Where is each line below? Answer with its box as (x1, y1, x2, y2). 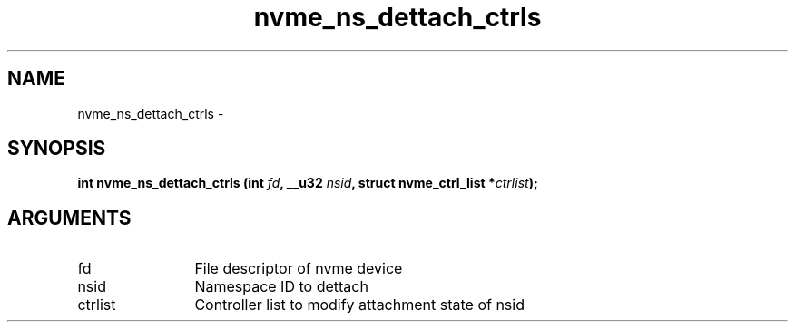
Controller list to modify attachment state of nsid (194, 295, 525, 314)
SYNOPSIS (7, 137, 106, 160)
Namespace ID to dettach (194, 277, 368, 296)
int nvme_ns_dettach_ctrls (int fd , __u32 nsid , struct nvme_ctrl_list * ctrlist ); (77, 175, 538, 191)
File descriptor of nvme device (194, 259, 403, 278)
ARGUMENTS (7, 206, 132, 229)
